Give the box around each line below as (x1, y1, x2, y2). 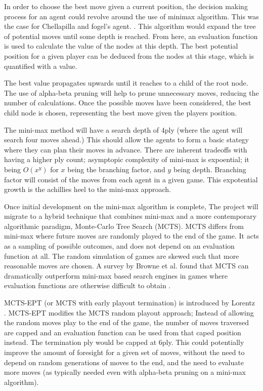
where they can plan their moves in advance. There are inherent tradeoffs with (4, 144, 247, 154)
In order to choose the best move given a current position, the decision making (4, 1, 248, 11)
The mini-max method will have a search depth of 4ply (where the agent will (4, 124, 243, 135)
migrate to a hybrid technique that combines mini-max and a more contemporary (4, 211, 257, 221)
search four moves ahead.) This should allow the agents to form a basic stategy (4, 134, 249, 145)
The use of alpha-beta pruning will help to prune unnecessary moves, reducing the (4, 87, 259, 98)
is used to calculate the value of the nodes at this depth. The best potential (4, 41, 238, 51)
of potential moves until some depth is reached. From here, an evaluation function (4, 30, 258, 41)
